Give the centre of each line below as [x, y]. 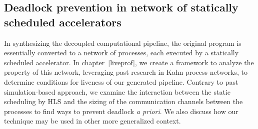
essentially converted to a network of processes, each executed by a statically [121, 53]
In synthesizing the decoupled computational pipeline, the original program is [123, 43]
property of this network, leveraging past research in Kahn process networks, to [126, 72]
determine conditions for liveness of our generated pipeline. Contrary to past [121, 81]
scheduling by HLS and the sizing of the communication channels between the [123, 101]
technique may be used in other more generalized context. [92, 121]
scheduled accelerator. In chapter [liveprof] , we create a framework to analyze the [129, 62]
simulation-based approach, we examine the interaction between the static [117, 91]
